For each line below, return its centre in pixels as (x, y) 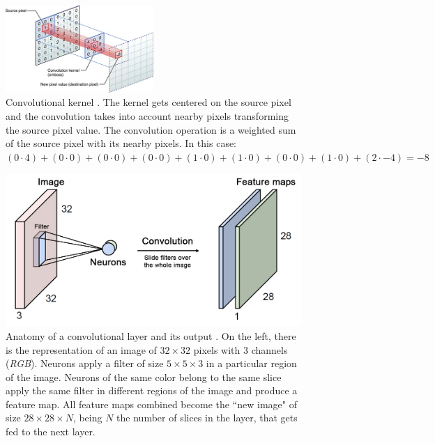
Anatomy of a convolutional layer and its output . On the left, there (151, 335)
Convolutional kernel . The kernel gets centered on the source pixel (148, 102)
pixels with (217, 349)
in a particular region (251, 363)
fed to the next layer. (51, 432)
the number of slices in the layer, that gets (207, 418)
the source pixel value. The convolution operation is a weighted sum (151, 129)
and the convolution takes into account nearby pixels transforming (147, 115)
